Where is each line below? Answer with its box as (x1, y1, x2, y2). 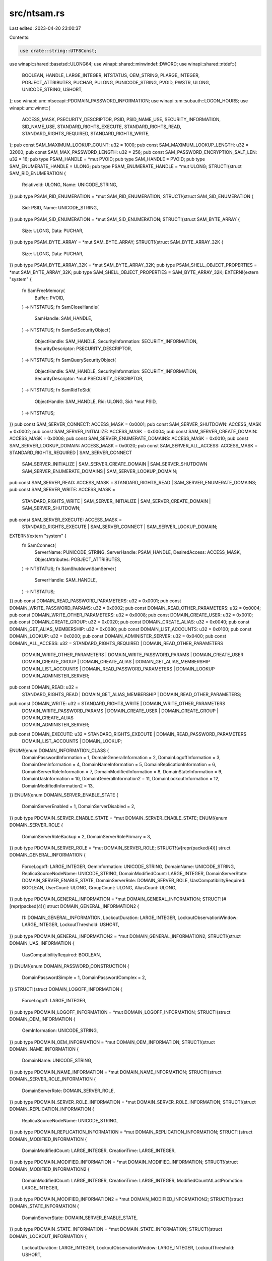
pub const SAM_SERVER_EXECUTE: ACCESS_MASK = (9, 517, 122, 523)
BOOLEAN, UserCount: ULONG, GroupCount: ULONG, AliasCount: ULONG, (22, 884, 177, 890)
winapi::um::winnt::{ (9, 105, 50, 111)
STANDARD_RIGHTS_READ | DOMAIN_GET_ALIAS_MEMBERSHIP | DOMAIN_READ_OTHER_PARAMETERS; (22, 691, 242, 697)
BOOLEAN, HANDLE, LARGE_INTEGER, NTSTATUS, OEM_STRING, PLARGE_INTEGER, (22, 72, 200, 78)
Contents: (9, 34, 30, 40)
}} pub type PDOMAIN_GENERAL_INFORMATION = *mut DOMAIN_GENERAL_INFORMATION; (9, 896, 201, 902)
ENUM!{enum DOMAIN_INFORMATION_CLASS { (9, 747, 109, 754)
